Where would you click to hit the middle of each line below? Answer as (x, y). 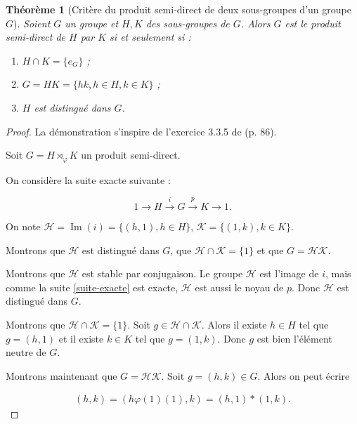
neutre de (26, 352)
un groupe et (92, 23)
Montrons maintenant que (61, 375)
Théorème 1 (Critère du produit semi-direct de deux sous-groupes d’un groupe (178, 9)
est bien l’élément (294, 338)
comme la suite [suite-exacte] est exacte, (92, 287)
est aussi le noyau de (239, 287)
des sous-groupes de (188, 23)
